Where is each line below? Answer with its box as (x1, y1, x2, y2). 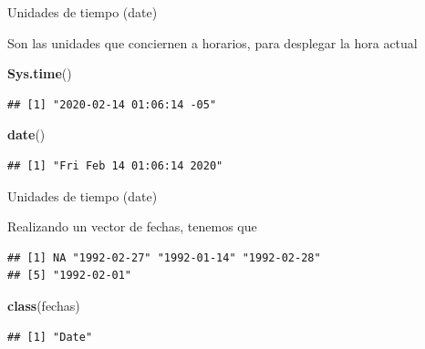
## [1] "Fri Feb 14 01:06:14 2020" (7, 159, 223, 172)
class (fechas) (7, 295, 80, 314)
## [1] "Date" (7, 330, 93, 344)
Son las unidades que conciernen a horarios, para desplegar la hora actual (7, 33, 418, 52)
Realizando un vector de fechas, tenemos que (7, 217, 257, 236)
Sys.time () (7, 64, 72, 83)
